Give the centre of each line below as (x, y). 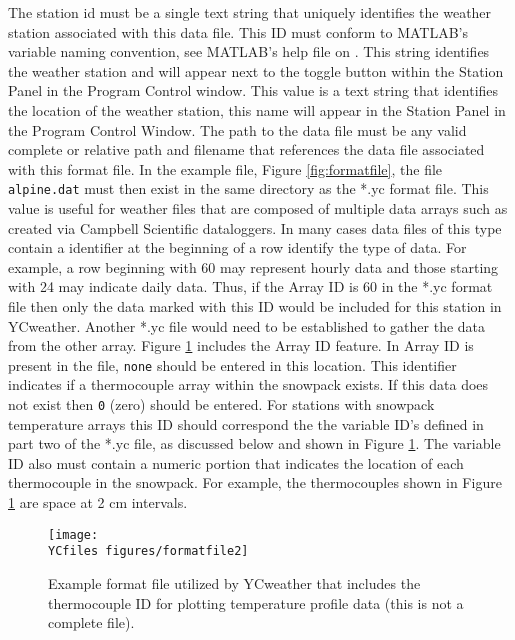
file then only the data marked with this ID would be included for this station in (255, 305)
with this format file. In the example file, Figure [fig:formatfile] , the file (225, 168)
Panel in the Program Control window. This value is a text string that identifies (253, 90)
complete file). (91, 622)
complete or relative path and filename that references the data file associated (246, 149)
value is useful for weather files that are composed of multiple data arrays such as (258, 208)
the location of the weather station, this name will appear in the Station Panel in (257, 109)
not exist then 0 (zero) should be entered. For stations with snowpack (221, 404)
